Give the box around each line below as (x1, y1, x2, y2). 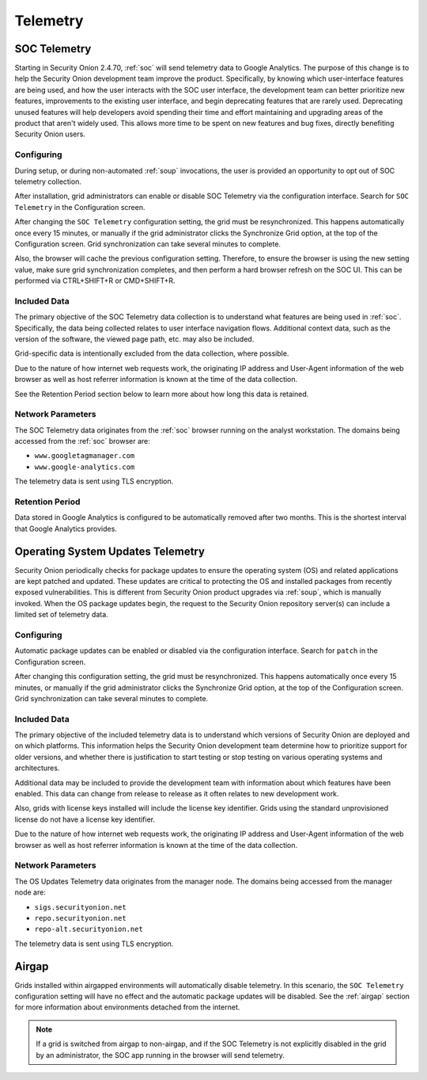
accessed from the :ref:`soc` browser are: (14, 437, 150, 446)
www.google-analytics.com (34, 462, 135, 471)
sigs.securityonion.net (34, 903, 127, 911)
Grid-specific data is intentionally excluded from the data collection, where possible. (14, 349, 289, 358)
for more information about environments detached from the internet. (14, 1002, 240, 1012)
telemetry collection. (14, 177, 82, 186)
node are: (14, 887, 47, 897)
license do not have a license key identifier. (14, 815, 156, 824)
